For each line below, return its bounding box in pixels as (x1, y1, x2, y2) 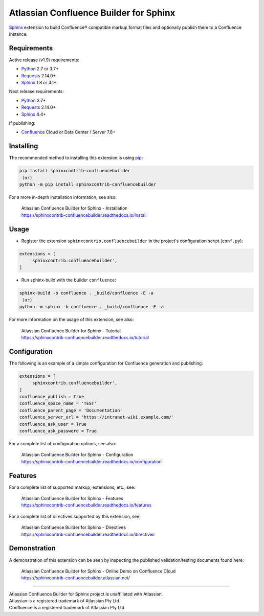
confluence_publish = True (19, 394, 84, 400)
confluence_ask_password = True (19, 428, 97, 433)
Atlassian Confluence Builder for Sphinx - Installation (21, 205, 128, 211)
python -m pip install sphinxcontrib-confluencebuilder (19, 182, 156, 187)
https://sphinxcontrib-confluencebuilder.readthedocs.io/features (21, 502, 152, 508)
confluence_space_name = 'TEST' (19, 401, 97, 406)
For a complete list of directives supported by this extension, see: (9, 513, 141, 519)
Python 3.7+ (21, 97, 46, 103)
